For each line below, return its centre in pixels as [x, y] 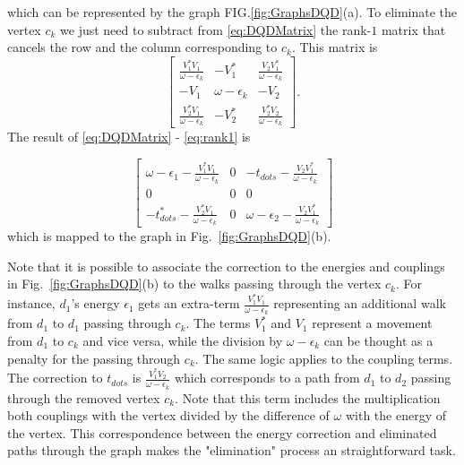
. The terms [218, 323]
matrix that [413, 29]
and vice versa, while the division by [183, 340]
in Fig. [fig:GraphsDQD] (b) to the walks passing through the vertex [194, 284]
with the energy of [395, 415]
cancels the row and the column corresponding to [142, 47]
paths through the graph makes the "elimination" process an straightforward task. [232, 450]
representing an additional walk [360, 303]
